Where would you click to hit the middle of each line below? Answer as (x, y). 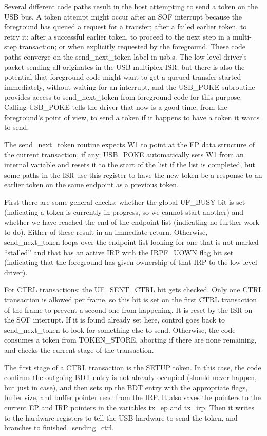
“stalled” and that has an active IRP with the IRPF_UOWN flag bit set (119, 252)
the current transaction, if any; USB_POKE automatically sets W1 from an (124, 154)
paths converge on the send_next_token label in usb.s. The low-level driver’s (126, 56)
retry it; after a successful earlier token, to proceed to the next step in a (117, 36)
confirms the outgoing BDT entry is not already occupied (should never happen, (130, 377)
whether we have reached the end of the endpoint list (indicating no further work (132, 222)
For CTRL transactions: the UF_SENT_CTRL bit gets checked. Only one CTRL (133, 289)
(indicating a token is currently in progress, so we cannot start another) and (124, 212)
